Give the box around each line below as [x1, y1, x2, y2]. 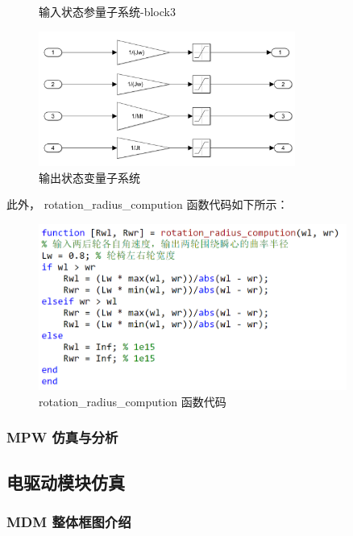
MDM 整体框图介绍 [6, 511, 131, 531]
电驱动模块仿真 [6, 469, 125, 494]
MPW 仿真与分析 [6, 427, 118, 447]
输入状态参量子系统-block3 [39, 3, 176, 19]
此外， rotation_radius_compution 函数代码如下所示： [6, 196, 289, 213]
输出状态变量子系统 [39, 168, 140, 185]
